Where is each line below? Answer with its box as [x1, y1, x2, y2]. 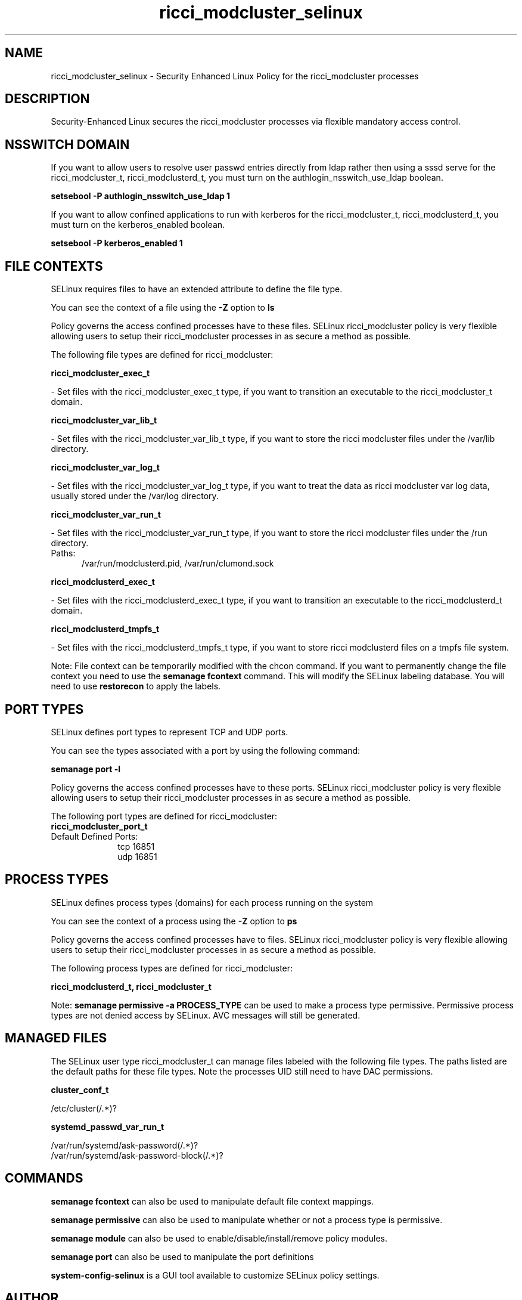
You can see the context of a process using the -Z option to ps [51, 915, 297, 926]
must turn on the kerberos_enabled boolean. [51, 219, 225, 230]
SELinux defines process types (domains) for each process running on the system [51, 897, 374, 908]
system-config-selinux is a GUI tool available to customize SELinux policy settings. [51, 1270, 380, 1280]
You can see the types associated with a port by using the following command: [51, 745, 361, 756]
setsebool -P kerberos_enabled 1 [51, 238, 183, 249]
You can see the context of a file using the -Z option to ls [51, 302, 275, 313]
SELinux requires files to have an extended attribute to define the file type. [51, 284, 343, 295]
